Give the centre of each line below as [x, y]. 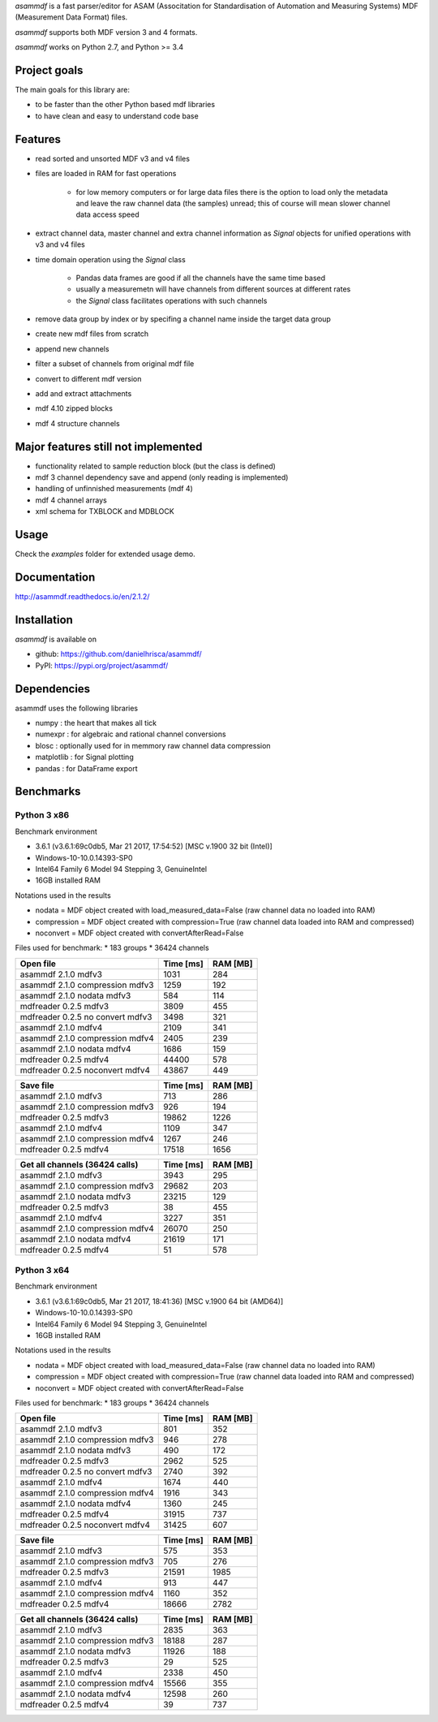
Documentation [55, 577]
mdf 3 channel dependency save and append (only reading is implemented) [162, 477]
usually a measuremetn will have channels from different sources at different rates [213, 289]
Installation [44, 620]
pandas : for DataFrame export [86, 768]
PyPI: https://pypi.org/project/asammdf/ [102, 665]
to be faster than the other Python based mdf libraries [125, 105]
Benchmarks [48, 792]
